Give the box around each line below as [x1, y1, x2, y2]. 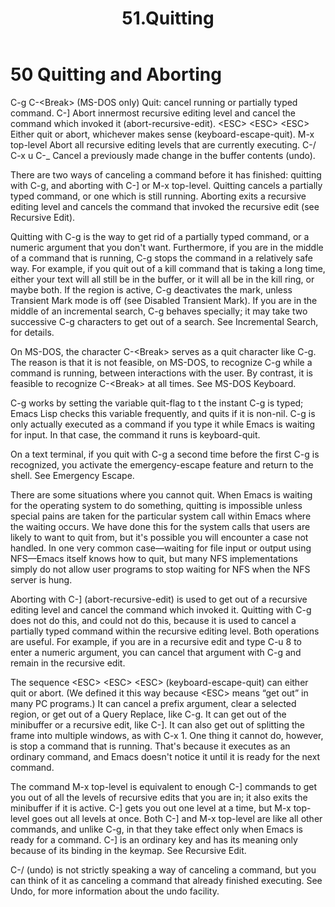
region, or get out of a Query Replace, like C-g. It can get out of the [10, 708, 287, 720]
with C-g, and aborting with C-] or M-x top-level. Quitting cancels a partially [10, 179, 323, 191]
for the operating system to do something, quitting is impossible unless [10, 499, 303, 511]
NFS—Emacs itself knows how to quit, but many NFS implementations [10, 552, 298, 564]
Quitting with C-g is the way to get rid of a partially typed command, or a [10, 230, 310, 242]
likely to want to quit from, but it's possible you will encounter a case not [10, 531, 309, 543]
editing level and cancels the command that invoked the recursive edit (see [10, 200, 320, 212]
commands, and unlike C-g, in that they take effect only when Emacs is [10, 823, 303, 835]
